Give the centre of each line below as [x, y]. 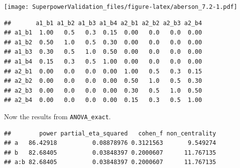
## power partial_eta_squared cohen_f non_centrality [110, 133]
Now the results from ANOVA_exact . [58, 116]
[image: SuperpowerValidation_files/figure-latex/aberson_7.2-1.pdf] [121, 7]
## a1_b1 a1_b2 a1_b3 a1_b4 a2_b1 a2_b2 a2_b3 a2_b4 [103, 23]
